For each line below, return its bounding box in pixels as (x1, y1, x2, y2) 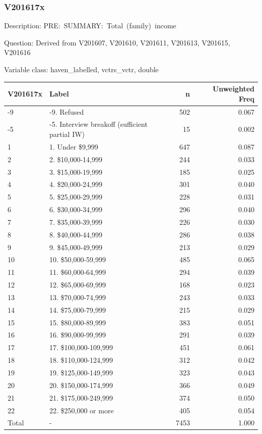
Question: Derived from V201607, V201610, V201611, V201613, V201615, (4, 37, 230, 47)
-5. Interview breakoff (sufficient (49, 119, 148, 129)
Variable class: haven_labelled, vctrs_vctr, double (4, 64, 159, 74)
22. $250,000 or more (49, 405, 114, 415)
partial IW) (49, 128, 85, 139)
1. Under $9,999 (49, 141, 98, 152)
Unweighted (212, 83, 254, 94)
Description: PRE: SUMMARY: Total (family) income (4, 20, 176, 31)
